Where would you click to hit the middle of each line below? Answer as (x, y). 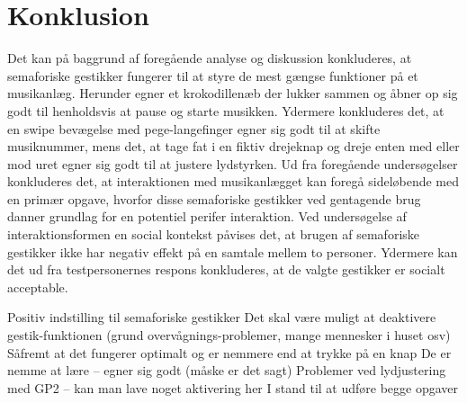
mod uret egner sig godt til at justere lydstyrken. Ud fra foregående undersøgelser (233, 163)
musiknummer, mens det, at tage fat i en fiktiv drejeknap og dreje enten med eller (233, 146)
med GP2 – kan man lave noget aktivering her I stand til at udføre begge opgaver (233, 387)
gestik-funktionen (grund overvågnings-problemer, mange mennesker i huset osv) (229, 335)
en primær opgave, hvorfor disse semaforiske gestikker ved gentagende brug (214, 198)
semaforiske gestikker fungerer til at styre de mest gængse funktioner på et (213, 75)
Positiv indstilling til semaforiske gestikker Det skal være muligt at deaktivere (222, 317)
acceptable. (38, 287)
